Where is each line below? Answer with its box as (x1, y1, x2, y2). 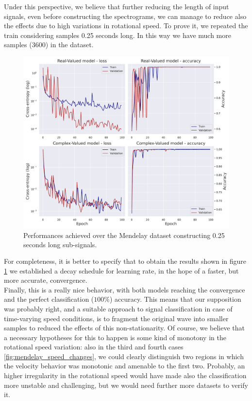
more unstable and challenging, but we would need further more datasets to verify (4, 380, 248, 390)
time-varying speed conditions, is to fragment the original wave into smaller (4, 313, 229, 323)
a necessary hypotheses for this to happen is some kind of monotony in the (4, 332, 226, 342)
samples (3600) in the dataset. (4, 39, 94, 50)
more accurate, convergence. (4, 275, 87, 285)
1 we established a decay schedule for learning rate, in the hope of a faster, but (4, 265, 239, 275)
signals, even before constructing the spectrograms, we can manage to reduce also (4, 11, 247, 21)
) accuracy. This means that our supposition (109, 294, 241, 304)
